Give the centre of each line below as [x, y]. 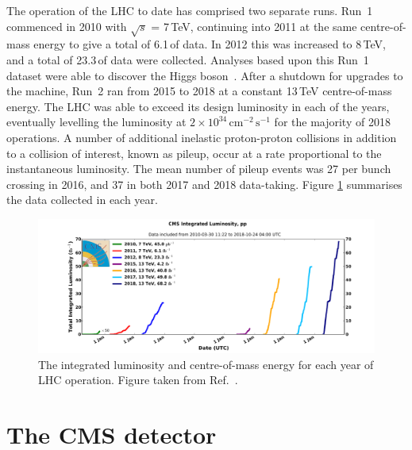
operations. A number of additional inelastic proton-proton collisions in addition [202, 137]
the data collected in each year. [82, 200]
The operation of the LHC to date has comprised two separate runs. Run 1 [190, 10]
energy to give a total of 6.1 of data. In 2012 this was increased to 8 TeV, [210, 44]
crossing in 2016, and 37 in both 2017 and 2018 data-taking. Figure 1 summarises [204, 184]
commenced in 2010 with [67, 26]
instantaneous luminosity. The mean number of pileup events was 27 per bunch [199, 169]
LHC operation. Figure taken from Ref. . [138, 380]
